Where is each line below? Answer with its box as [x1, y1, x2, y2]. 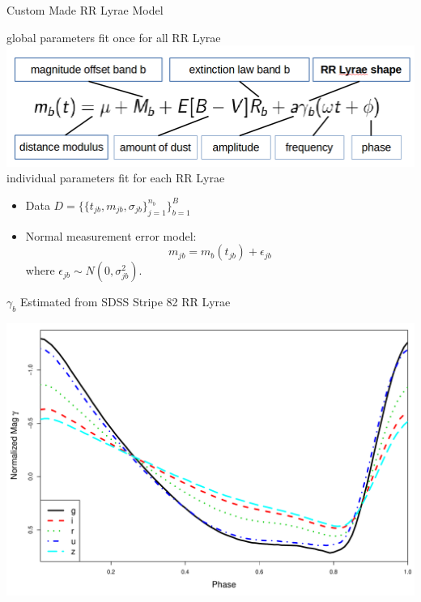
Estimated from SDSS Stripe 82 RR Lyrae [19, 293, 231, 310]
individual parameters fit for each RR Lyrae [6, 169, 225, 186]
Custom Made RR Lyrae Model [6, 2, 164, 18]
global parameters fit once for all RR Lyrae [6, 28, 221, 45]
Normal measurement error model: [25, 227, 197, 244]
